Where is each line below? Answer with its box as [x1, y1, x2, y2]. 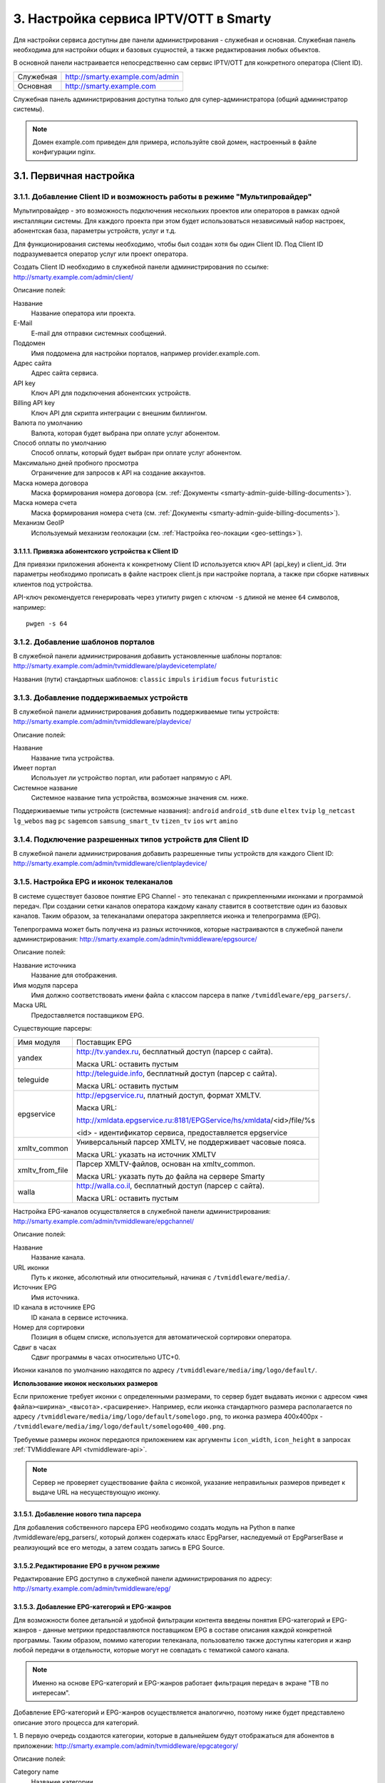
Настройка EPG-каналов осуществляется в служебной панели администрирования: [13, 1207, 271, 1215]
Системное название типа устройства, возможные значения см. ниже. [31, 794, 249, 802]
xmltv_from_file [17, 1165, 68, 1175]
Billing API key [13, 399, 55, 407]
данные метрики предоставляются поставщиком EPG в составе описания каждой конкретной [43, 1626, 332, 1635]
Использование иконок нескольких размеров [13, 1379, 158, 1387]
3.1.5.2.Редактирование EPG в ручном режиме [13, 1561, 160, 1570]
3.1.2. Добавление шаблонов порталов [13, 637, 155, 647]
